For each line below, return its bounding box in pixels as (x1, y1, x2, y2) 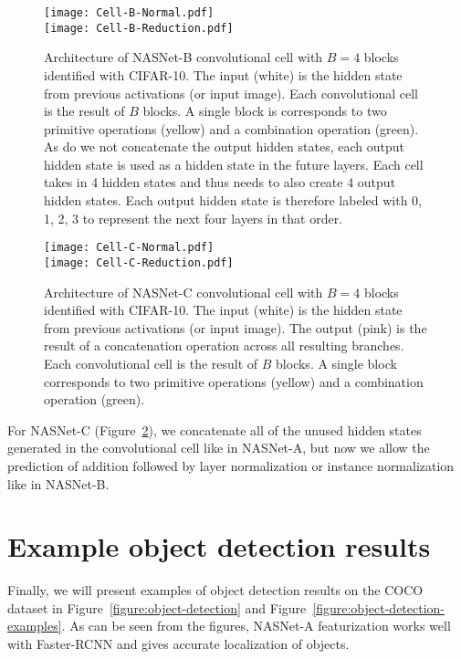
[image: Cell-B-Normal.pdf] (44, 6, 215, 19)
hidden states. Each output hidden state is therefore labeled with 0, (44, 191, 422, 210)
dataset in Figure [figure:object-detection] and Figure (7, 598, 307, 617)
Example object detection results (7, 528, 431, 565)
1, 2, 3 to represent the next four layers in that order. (44, 208, 343, 227)
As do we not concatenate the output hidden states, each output (44, 137, 404, 156)
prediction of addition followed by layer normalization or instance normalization (7, 455, 455, 475)
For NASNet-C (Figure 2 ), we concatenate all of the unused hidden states (7, 420, 422, 439)
